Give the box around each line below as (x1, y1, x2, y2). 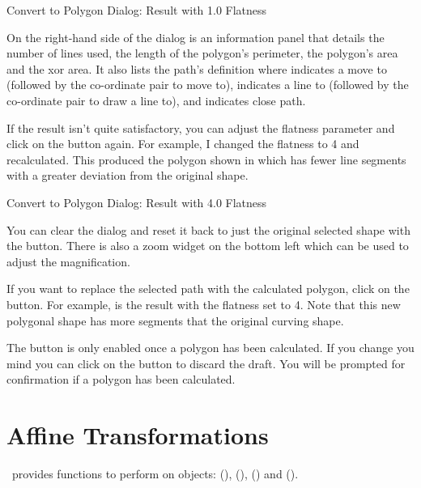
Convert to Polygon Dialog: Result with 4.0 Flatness (6, 193, 267, 210)
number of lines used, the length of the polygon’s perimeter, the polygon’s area (6, 45, 398, 62)
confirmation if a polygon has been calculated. (6, 371, 236, 388)
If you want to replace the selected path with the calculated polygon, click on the (6, 280, 410, 297)
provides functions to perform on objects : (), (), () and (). (11, 465, 299, 482)
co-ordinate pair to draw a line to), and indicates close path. (6, 91, 306, 108)
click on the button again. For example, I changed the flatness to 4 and (6, 135, 359, 152)
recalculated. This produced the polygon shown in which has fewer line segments (6, 151, 406, 168)
